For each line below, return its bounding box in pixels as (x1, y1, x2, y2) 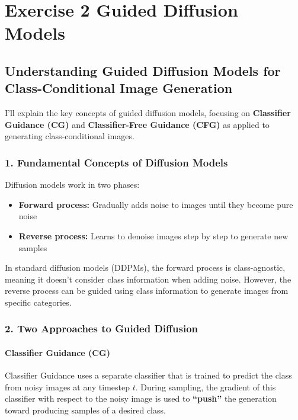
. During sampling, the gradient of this (135, 380, 276, 393)
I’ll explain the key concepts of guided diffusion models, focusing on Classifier (5, 107, 291, 119)
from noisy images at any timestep (5, 380, 130, 393)
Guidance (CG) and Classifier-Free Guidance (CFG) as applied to (5, 118, 270, 130)
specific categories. (5, 296, 72, 308)
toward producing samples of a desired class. (5, 403, 166, 416)
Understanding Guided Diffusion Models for (5, 61, 281, 79)
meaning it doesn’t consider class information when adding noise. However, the (5, 272, 291, 285)
